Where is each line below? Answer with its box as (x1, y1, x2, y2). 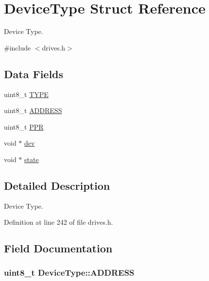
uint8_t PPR (4, 121, 44, 132)
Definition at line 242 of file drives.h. (4, 217, 113, 227)
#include (4, 42, 31, 52)
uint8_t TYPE (4, 89, 49, 99)
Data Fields (4, 66, 64, 81)
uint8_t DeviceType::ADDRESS (4, 266, 135, 278)
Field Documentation (4, 241, 113, 256)
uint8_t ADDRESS (4, 105, 62, 116)
